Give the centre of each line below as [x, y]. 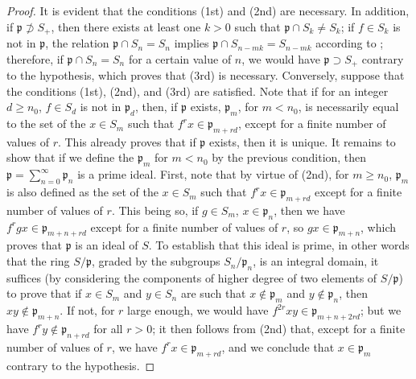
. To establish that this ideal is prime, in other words [279, 245]
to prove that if [44, 293]
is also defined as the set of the [82, 192]
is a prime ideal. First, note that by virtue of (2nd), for [213, 174]
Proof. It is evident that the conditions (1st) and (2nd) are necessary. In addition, [208, 10]
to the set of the [46, 124]
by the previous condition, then [289, 157]
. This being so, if [155, 210]
